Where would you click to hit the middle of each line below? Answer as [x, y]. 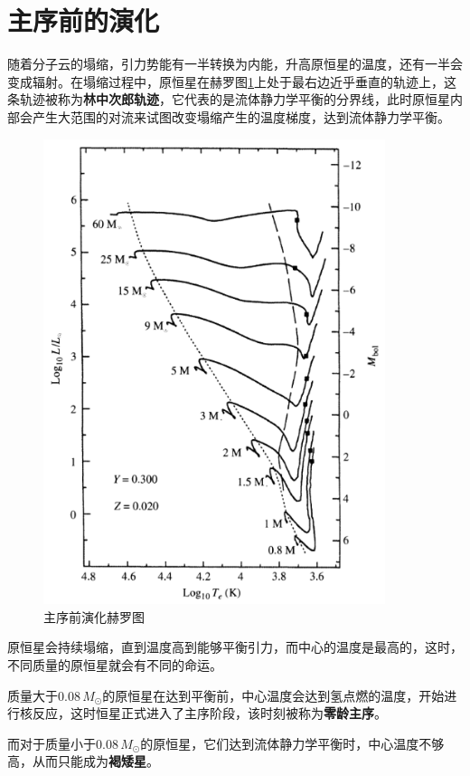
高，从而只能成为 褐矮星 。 [83, 761]
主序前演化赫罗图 [94, 616]
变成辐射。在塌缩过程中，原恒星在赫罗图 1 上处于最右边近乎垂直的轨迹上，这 [232, 81]
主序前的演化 [84, 20]
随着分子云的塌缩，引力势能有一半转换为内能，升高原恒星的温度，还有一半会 [235, 64]
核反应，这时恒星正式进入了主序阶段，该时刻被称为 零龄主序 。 [203, 713]
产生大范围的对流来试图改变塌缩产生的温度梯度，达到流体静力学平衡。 [241, 116]
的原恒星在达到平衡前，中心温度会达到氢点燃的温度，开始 [273, 695]
